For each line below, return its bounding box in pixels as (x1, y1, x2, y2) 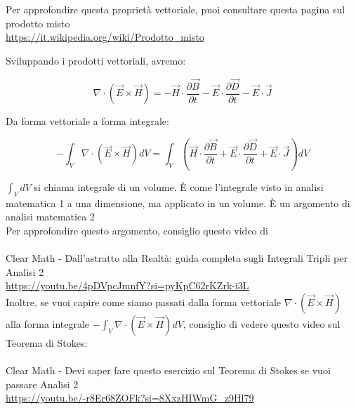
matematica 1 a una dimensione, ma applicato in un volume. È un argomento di (6, 195, 350, 210)
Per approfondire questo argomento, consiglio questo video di (6, 223, 268, 238)
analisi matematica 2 (6, 209, 95, 224)
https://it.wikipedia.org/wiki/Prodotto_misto (6, 29, 204, 44)
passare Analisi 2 (6, 376, 79, 391)
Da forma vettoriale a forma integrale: (6, 114, 169, 128)
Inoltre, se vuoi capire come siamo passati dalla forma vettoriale (6, 295, 282, 310)
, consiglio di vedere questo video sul (183, 317, 341, 331)
